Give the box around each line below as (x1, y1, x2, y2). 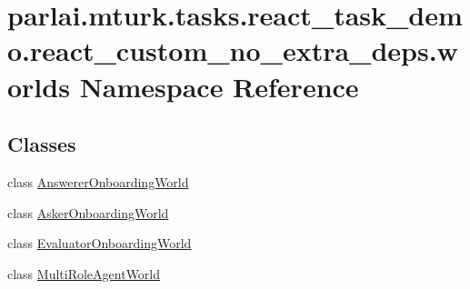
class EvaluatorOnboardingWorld (7, 234, 192, 253)
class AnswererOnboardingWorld (7, 172, 189, 191)
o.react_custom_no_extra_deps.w (7, 32, 458, 69)
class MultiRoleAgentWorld (7, 264, 161, 283)
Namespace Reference (79, 67, 359, 105)
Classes (7, 130, 76, 158)
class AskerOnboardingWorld (7, 203, 169, 222)
